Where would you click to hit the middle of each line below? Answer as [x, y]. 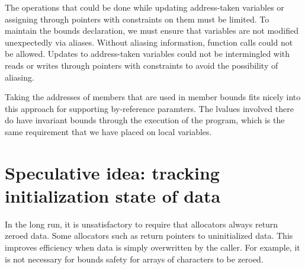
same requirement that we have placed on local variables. [108, 131]
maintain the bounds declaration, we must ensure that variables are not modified [152, 31]
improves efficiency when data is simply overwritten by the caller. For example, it [152, 247]
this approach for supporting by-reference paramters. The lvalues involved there [149, 108]
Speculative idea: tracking [112, 172]
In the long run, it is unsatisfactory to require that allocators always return [142, 224]
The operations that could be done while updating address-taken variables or [145, 7]
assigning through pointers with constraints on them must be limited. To [137, 19]
